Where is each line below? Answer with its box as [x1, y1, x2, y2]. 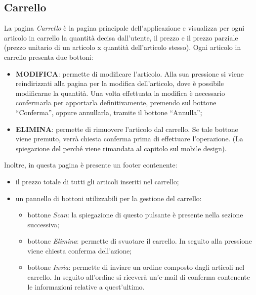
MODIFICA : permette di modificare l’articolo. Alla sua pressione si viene [15, 68, 244, 79]
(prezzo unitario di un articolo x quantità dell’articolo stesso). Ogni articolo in [4, 42, 241, 52]
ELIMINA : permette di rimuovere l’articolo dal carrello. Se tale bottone [15, 124, 238, 134]
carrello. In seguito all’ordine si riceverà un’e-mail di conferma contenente [27, 272, 250, 282]
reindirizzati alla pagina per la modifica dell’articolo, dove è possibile [15, 78, 224, 88]
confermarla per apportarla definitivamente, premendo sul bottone [15, 97, 216, 108]
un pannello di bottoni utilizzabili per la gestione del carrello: [15, 193, 202, 203]
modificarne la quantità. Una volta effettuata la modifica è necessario [15, 87, 225, 98]
